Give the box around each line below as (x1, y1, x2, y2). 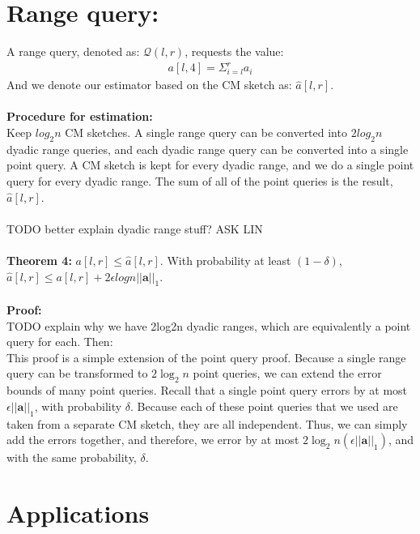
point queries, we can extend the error (193, 365, 382, 382)
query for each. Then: (6, 333, 113, 350)
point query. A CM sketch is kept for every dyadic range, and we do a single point (6, 156, 414, 173)
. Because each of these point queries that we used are (130, 397, 398, 414)
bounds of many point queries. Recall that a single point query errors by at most (6, 382, 408, 399)
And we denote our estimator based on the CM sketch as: (6, 76, 292, 93)
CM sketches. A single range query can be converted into (65, 124, 347, 141)
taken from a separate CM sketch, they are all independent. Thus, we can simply (6, 415, 408, 432)
